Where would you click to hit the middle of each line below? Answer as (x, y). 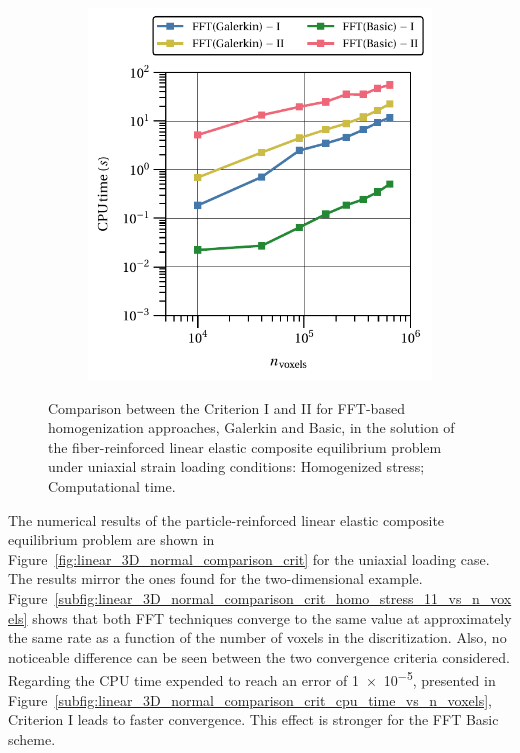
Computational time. (112, 486)
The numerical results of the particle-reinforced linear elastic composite (226, 519)
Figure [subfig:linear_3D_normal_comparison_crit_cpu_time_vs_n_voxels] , (250, 699)
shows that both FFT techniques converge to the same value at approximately (272, 617)
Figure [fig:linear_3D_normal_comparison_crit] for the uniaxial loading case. (249, 558)
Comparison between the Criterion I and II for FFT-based (226, 407)
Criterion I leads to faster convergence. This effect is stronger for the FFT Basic (253, 719)
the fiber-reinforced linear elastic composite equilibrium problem (245, 446)
